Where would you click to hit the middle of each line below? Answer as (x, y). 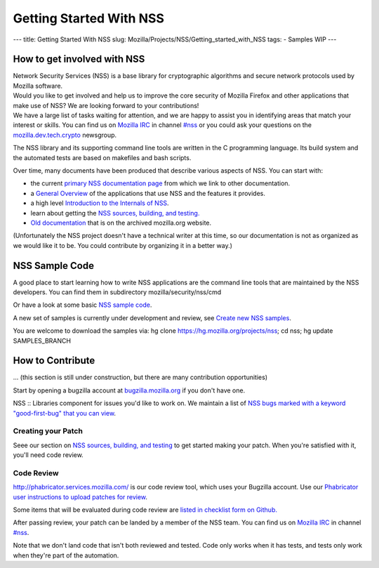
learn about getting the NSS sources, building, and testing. (115, 213)
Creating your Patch (48, 431)
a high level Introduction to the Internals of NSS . (100, 203)
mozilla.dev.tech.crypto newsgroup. (65, 135)
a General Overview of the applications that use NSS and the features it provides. (148, 193)
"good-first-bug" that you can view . (64, 413)
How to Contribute (54, 361)
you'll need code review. (48, 455)
